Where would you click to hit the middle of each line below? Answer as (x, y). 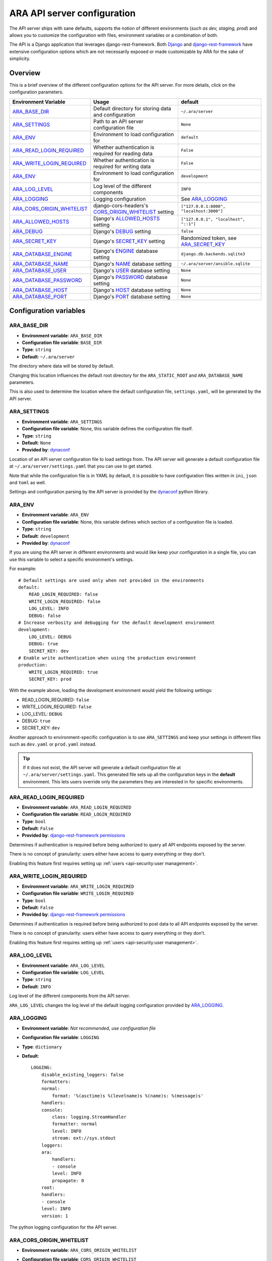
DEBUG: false (45, 616)
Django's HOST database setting (132, 290)
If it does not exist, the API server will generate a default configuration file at (102, 767)
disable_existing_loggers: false (83, 1075)
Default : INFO (37, 987)
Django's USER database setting (132, 270)
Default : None (37, 443)
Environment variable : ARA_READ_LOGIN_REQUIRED (77, 807)
